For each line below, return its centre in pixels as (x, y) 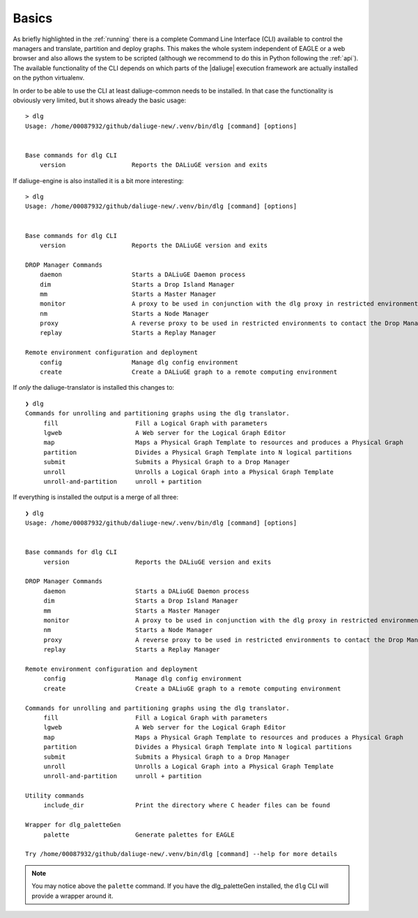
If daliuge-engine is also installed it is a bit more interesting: (98, 180)
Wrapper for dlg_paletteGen (73, 825)
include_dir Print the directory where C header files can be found (187, 805)
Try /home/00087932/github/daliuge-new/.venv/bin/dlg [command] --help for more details (181, 854)
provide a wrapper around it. (72, 896)
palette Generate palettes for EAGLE (139, 834)
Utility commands (55, 796)
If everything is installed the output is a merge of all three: (96, 497)
